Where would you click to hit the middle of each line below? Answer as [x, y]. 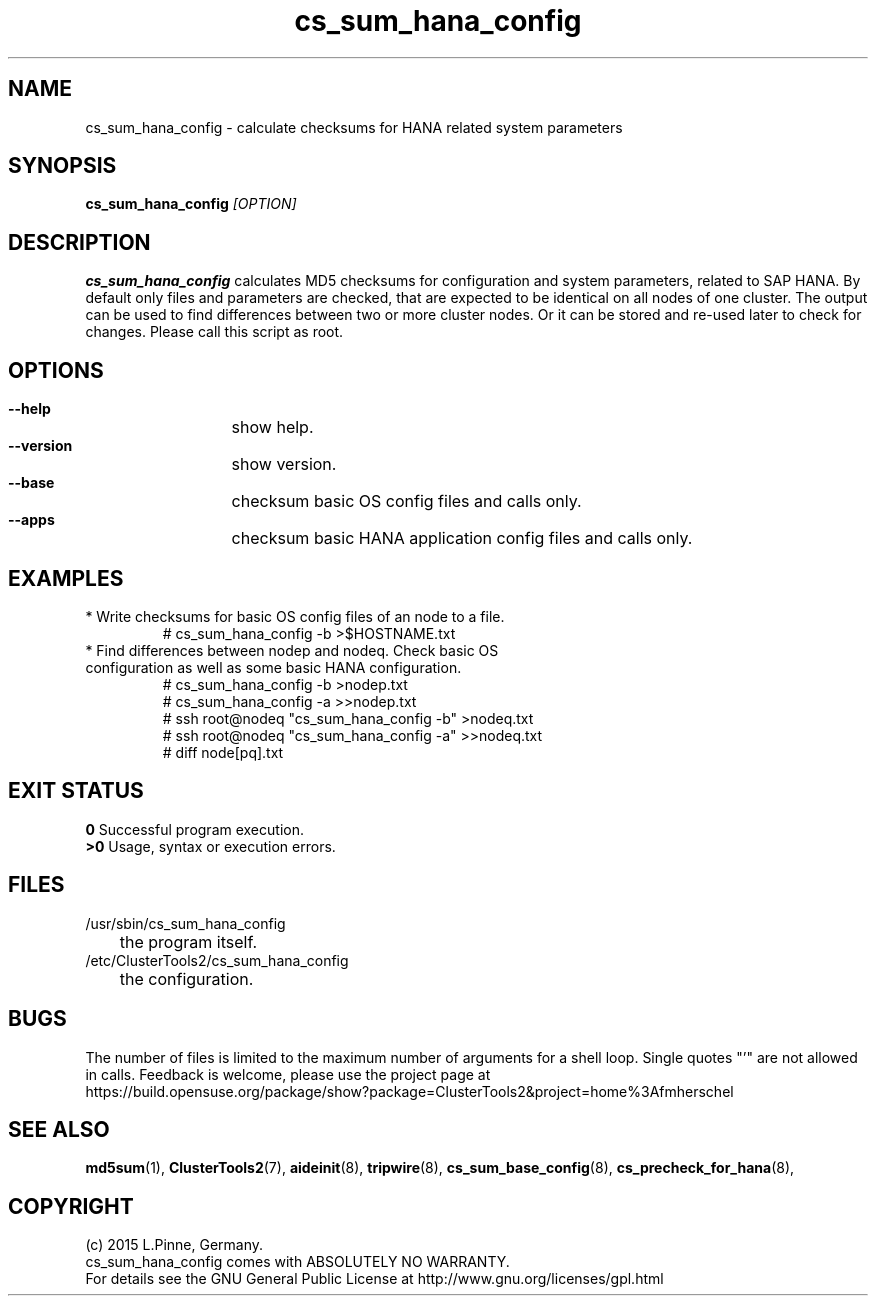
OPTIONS [56, 370]
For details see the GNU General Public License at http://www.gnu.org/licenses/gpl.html [374, 1279]
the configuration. [186, 978]
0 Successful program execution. [194, 829]
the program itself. [188, 941]
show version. [284, 464]
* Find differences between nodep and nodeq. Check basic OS [292, 650]
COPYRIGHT [71, 1206]
